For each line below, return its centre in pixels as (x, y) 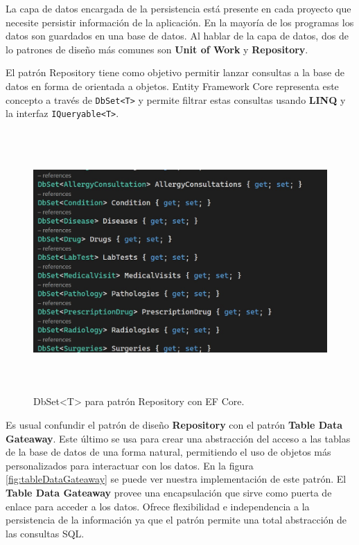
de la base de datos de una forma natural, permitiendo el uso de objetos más (168, 452)
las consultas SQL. (45, 533)
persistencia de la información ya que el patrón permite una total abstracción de (176, 520)
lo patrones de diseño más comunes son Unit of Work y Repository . (157, 49)
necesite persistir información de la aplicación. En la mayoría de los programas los (180, 22)
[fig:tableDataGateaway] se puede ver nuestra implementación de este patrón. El (176, 479)
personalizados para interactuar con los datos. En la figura (130, 465)
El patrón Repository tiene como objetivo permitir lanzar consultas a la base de (175, 72)
